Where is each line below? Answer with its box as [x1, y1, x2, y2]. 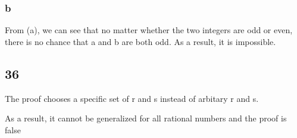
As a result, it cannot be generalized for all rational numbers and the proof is [5, 112, 287, 124]
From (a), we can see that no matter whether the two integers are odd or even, [5, 24, 293, 36]
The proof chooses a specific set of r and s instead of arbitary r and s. [5, 92, 259, 104]
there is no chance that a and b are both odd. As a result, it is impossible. [5, 35, 276, 47]
